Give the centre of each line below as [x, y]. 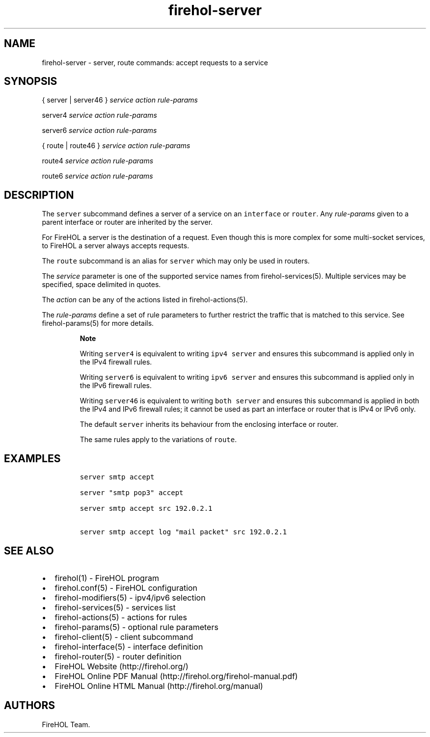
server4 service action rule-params [99, 115]
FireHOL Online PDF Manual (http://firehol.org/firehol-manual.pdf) [176, 676]
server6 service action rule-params [99, 131]
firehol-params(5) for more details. [98, 323]
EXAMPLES [32, 458]
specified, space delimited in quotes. [101, 285]
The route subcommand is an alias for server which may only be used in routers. [176, 261]
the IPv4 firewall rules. [116, 362]
